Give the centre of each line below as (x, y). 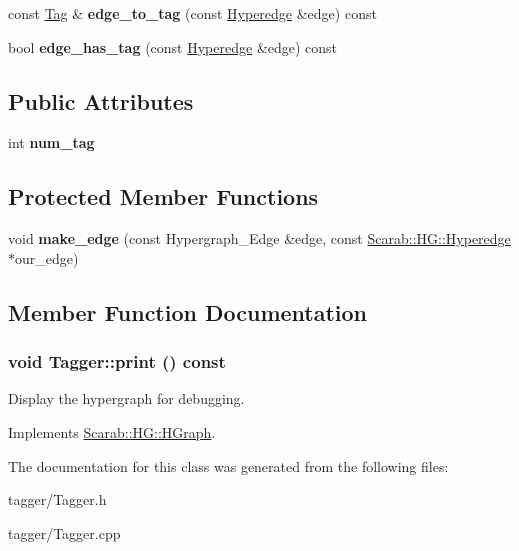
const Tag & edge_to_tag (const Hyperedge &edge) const (192, 13)
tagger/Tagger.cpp (64, 532)
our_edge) (47, 257)
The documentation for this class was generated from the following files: (228, 465)
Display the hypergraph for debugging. (126, 398)
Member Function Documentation (188, 311)
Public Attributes (101, 100)
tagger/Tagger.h (57, 499)
